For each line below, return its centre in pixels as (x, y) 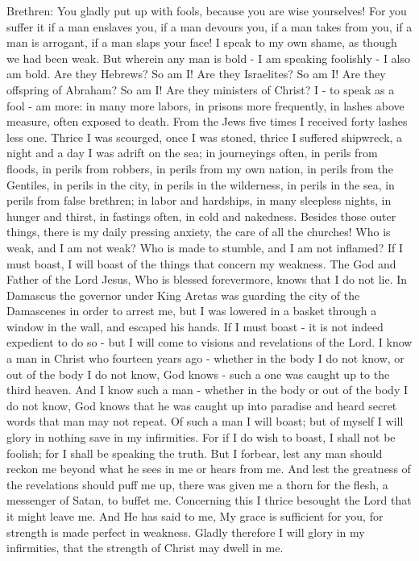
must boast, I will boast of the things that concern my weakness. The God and (201, 263)
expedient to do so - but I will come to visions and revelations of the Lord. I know (209, 342)
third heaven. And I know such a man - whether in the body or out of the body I (207, 390)
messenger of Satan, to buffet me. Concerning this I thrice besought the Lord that (209, 500)
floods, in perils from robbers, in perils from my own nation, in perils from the (200, 168)
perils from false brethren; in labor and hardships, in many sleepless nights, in (199, 200)
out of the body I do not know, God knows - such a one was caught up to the (198, 374)
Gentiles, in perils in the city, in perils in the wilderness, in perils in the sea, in (201, 184)
